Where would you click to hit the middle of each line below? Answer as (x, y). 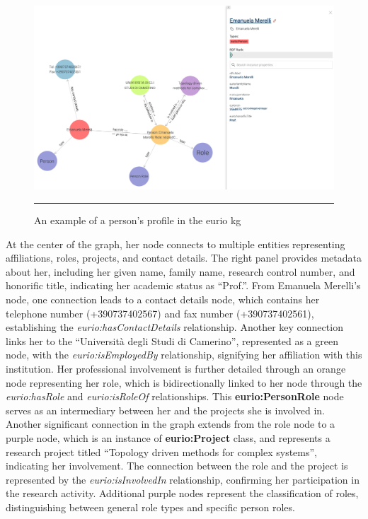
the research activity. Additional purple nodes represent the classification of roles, (182, 493)
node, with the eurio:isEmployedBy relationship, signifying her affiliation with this (184, 355)
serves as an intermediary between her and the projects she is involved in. (165, 410)
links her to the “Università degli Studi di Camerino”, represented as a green (172, 340)
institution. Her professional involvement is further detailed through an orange (176, 368)
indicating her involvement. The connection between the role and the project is (177, 466)
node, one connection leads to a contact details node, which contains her (163, 299)
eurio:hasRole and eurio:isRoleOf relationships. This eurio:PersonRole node (175, 396)
